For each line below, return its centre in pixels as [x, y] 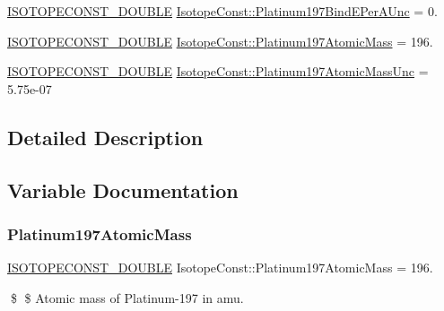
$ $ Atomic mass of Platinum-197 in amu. [127, 297]
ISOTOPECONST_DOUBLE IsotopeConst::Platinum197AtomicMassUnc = [218, 71]
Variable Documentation [123, 190]
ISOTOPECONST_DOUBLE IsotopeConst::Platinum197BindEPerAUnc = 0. [222, 11]
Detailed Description [105, 137]
